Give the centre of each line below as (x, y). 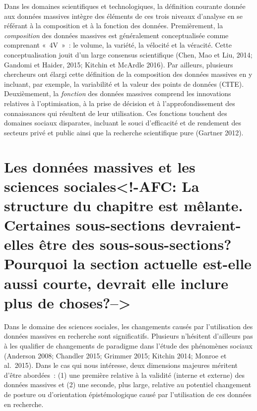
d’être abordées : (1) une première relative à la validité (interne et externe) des (124, 375)
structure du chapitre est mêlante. (124, 205)
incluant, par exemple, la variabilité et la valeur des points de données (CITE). (124, 84)
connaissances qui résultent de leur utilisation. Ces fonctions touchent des (116, 113)
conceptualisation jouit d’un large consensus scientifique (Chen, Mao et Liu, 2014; (128, 54)
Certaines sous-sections (85, 225)
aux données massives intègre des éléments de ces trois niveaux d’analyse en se (124, 16)
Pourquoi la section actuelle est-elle (128, 264)
